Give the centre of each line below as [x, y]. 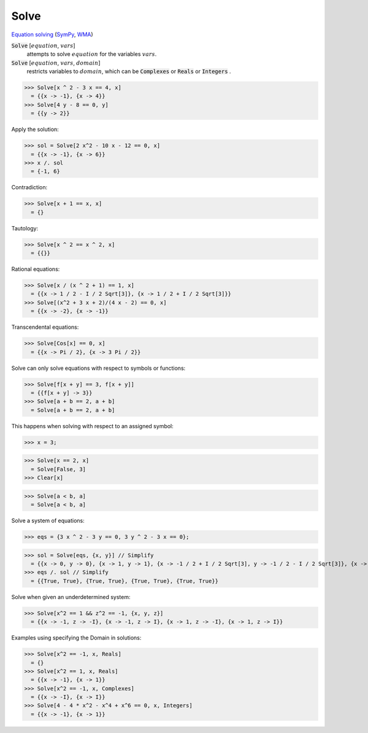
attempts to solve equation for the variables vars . [92, 54]
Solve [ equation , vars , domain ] [56, 63]
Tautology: [25, 228]
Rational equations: [36, 269]
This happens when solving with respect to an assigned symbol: [93, 426]
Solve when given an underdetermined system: [71, 597]
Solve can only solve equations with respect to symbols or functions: [98, 368]
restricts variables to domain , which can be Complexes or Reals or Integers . [129, 71]
